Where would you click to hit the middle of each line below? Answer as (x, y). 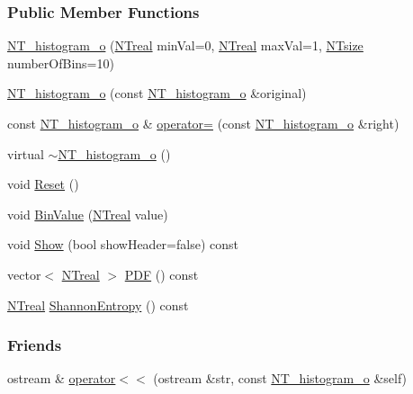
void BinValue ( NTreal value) (88, 214)
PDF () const (162, 274)
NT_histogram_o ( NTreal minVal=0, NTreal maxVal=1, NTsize (185, 45)
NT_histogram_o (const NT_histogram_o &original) (157, 93)
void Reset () (43, 184)
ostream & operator (62, 378)
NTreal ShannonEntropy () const (98, 304)
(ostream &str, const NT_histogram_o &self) (280, 378)
